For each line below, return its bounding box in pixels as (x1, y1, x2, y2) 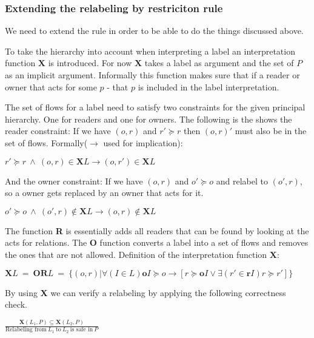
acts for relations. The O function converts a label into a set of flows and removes (5, 236, 309, 249)
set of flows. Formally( (5, 136, 88, 149)
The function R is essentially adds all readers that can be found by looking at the (5, 224, 309, 237)
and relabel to (216, 174, 268, 187)
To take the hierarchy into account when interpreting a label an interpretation (5, 44, 295, 57)
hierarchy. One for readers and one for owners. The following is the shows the (5, 112, 292, 125)
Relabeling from (5, 326, 47, 333)
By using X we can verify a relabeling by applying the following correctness (5, 286, 286, 299)
